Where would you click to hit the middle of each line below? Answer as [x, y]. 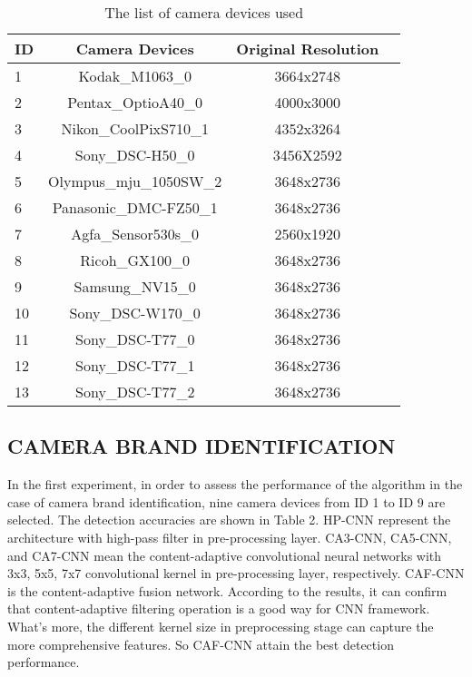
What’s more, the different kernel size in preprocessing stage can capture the [221, 626]
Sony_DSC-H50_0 [135, 155]
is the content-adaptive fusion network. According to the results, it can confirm [227, 590]
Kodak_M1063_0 [135, 76]
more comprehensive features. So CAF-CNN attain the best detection [201, 644]
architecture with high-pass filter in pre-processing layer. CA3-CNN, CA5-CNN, [230, 537]
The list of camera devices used [204, 12]
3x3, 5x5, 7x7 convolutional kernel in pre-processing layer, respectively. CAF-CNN [236, 573]
